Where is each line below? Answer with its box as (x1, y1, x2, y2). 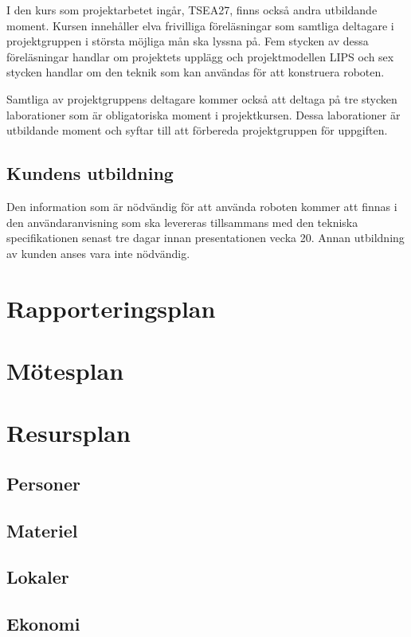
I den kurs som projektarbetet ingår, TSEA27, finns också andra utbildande (6, 2, 378, 18)
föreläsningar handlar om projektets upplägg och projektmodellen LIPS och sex (6, 48, 394, 64)
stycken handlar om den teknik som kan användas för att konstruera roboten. (6, 64, 385, 80)
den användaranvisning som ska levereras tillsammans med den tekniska (6, 213, 358, 230)
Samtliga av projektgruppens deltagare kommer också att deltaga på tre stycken (6, 90, 397, 107)
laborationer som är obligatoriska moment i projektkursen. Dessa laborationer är (6, 106, 401, 123)
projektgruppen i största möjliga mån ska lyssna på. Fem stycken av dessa (6, 33, 369, 49)
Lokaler (6, 565, 69, 589)
